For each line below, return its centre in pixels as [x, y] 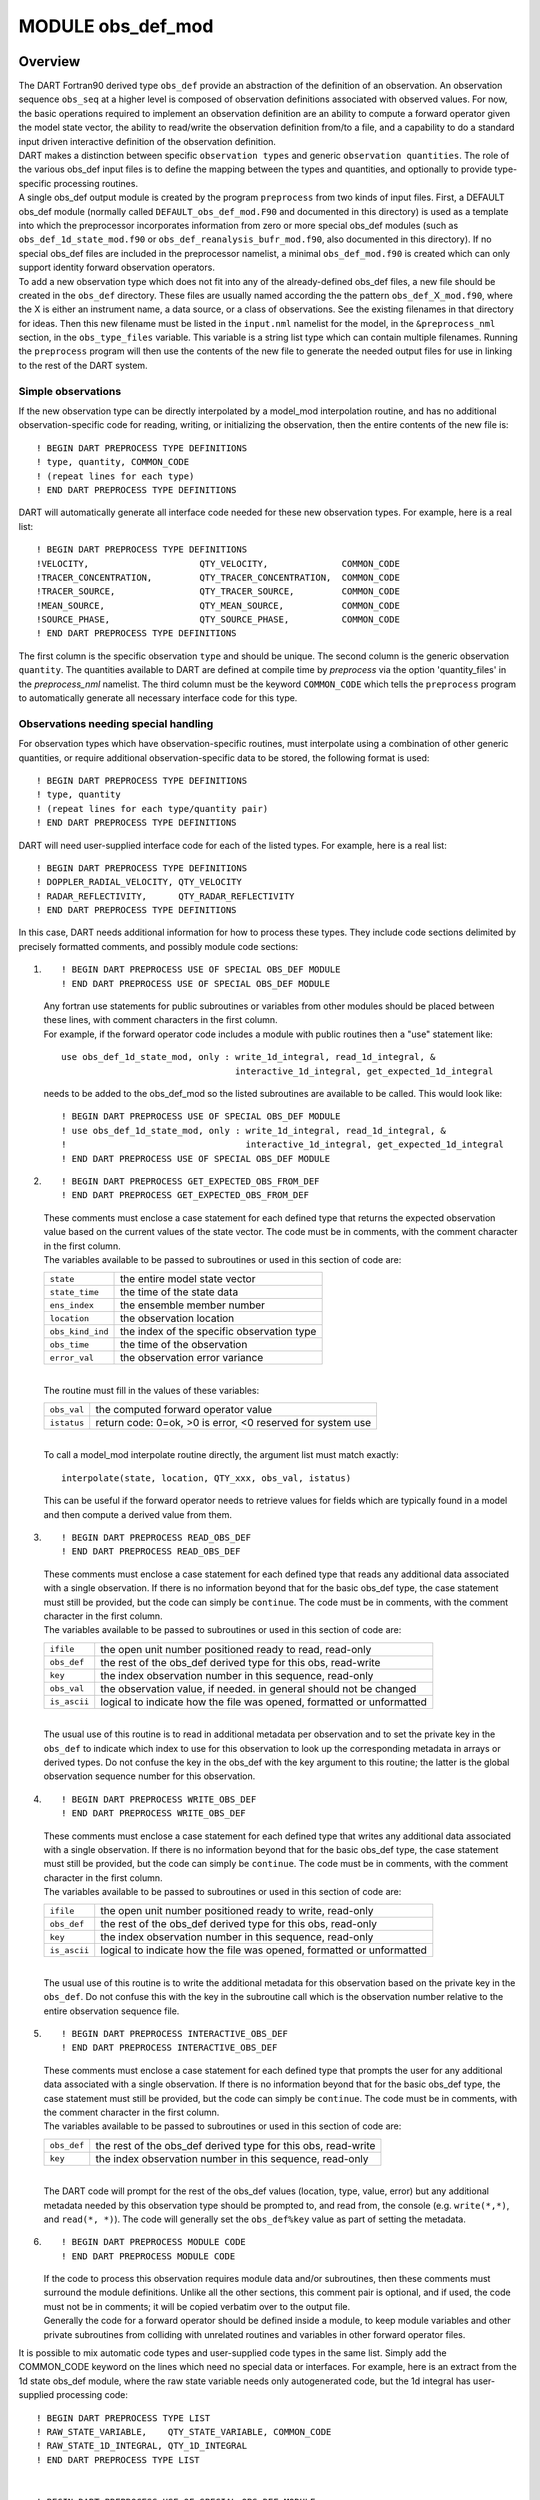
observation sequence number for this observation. [149, 1776]
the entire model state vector [188, 1279]
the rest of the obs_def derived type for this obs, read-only [238, 1924]
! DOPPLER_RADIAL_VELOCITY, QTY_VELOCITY [139, 882]
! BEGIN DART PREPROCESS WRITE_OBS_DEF [159, 1799]
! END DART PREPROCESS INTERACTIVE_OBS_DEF [169, 2048]
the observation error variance [192, 1358]
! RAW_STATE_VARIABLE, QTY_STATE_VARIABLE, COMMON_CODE [184, 2431]
